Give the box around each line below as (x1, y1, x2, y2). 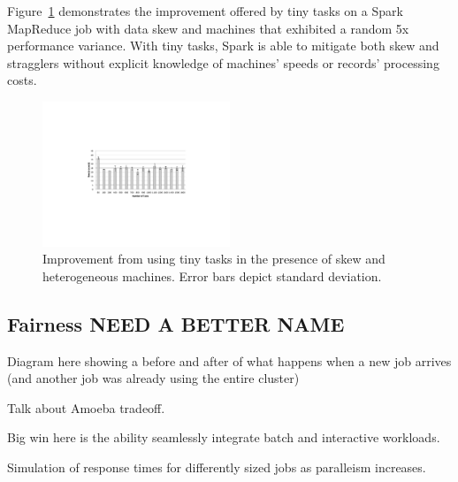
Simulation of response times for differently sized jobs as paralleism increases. (7, 458, 426, 477)
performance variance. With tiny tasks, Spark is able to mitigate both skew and (7, 36, 439, 55)
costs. (7, 71, 37, 89)
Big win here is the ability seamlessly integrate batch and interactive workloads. (7, 428, 440, 447)
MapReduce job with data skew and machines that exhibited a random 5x (7, 19, 409, 37)
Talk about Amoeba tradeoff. (7, 398, 165, 417)
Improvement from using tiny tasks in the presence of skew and (42, 249, 385, 268)
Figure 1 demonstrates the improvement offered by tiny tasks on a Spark (7, 2, 403, 19)
